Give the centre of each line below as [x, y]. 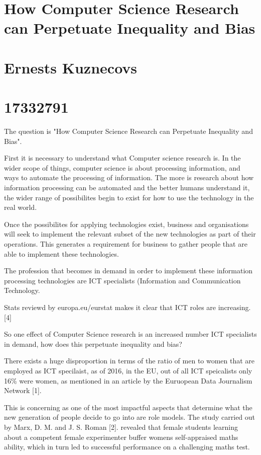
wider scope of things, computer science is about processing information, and [122, 167]
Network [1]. [23, 390]
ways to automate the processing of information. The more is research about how [129, 177]
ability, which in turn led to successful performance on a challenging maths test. [127, 447]
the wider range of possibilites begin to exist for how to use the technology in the [129, 197]
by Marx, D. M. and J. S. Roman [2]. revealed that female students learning [121, 427]
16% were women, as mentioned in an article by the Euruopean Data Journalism [128, 380]
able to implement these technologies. [61, 253]
